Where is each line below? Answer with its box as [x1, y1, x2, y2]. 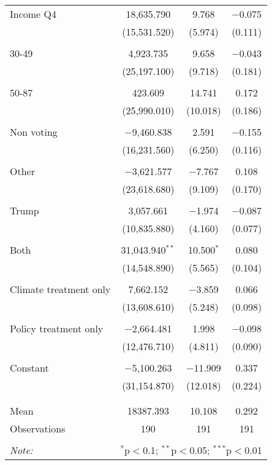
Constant [10, 361, 49, 375]
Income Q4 [10, 7, 56, 21]
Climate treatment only [10, 282, 111, 296]
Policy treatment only [10, 321, 104, 335]
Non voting [10, 125, 58, 139]
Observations [10, 421, 66, 436]
